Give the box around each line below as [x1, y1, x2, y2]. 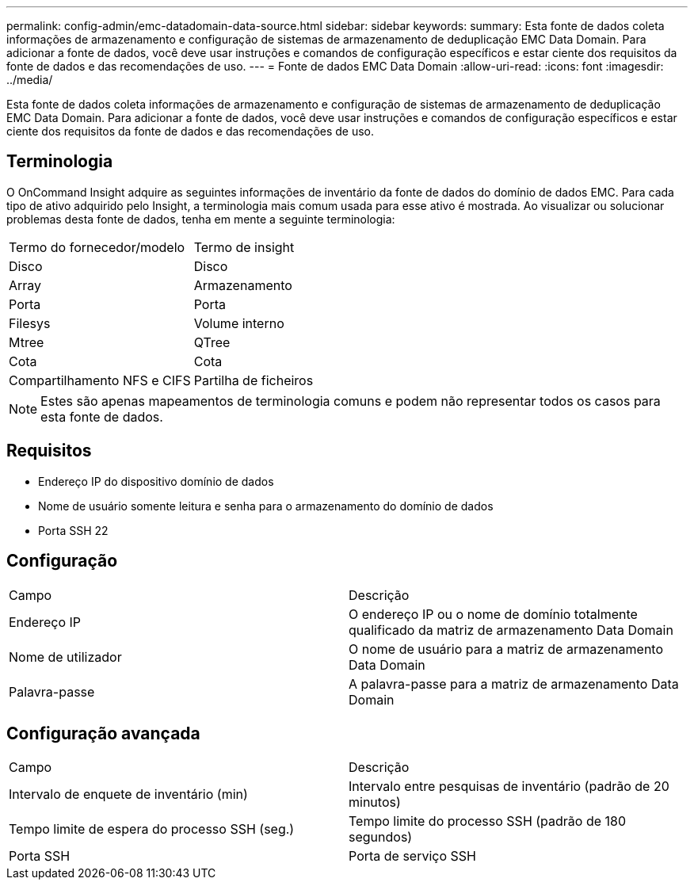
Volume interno [193, 315, 284, 331]
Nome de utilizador [9, 648, 122, 665]
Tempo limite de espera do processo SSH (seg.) [9, 821, 295, 838]
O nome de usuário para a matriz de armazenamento [349, 640, 664, 657]
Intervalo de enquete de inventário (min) [9, 786, 248, 803]
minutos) [349, 794, 401, 811]
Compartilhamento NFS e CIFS [9, 372, 191, 388]
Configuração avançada [6, 723, 200, 743]
